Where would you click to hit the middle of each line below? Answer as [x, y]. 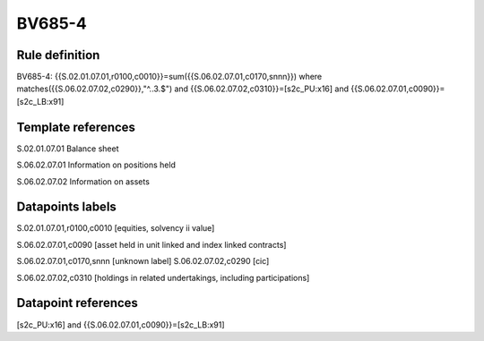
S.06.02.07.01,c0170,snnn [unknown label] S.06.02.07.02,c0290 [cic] [143, 261]
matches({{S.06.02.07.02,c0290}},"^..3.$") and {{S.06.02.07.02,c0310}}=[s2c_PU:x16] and [183, 89]
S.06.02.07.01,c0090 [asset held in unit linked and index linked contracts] [151, 244]
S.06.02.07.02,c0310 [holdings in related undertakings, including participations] [163, 277]
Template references [76, 127]
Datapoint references [78, 303]
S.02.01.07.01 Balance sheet [68, 149]
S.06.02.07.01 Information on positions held [96, 165]
